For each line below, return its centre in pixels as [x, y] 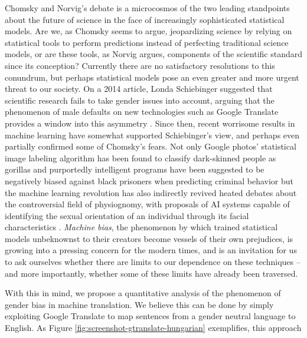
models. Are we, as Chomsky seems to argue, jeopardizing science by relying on [148, 31]
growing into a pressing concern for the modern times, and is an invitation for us [151, 250]
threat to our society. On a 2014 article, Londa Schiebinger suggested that [139, 89]
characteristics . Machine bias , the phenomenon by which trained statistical [141, 227]
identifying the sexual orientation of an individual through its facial [127, 215]
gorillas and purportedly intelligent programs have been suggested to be [135, 169]
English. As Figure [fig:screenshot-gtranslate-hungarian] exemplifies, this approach [153, 328]
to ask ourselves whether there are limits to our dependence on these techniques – [153, 262]
